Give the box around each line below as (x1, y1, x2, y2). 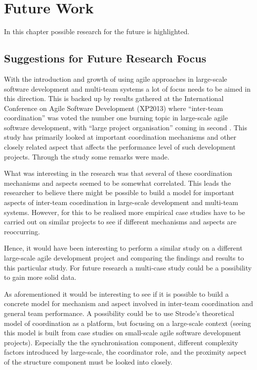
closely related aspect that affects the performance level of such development (4, 142, 236, 152)
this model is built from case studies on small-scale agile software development (4, 327, 241, 338)
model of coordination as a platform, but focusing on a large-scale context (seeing (4, 317, 251, 328)
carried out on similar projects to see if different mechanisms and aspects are (4, 216, 237, 227)
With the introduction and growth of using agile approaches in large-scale (4, 73, 227, 84)
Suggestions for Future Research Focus (4, 51, 207, 66)
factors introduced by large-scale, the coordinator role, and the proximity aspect (4, 347, 247, 357)
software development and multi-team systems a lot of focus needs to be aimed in (4, 83, 251, 94)
